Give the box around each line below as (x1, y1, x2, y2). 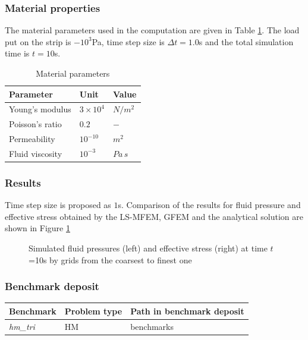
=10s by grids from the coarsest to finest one (29, 253, 192, 266)
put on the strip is (5, 35, 71, 48)
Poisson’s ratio (9, 118, 62, 130)
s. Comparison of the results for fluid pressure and (118, 199, 301, 211)
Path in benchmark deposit (130, 304, 244, 317)
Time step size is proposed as (5, 199, 111, 211)
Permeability (9, 133, 55, 145)
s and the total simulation (199, 35, 294, 48)
